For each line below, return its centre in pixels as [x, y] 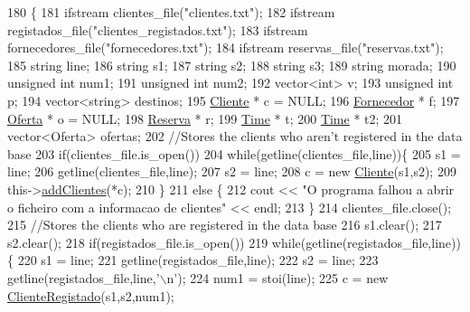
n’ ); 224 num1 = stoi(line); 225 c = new [277, 277]
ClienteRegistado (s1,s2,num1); [91, 295]
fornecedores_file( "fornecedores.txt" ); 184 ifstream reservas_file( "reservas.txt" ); [226, 47]
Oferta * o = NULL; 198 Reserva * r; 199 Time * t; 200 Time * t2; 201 [205, 118]
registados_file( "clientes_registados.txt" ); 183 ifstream [158, 29]
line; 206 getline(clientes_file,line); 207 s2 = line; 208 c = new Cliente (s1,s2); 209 [232, 171]
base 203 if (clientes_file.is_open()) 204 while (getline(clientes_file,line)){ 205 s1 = [234, 153]
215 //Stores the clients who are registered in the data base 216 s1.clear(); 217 [225, 225]
